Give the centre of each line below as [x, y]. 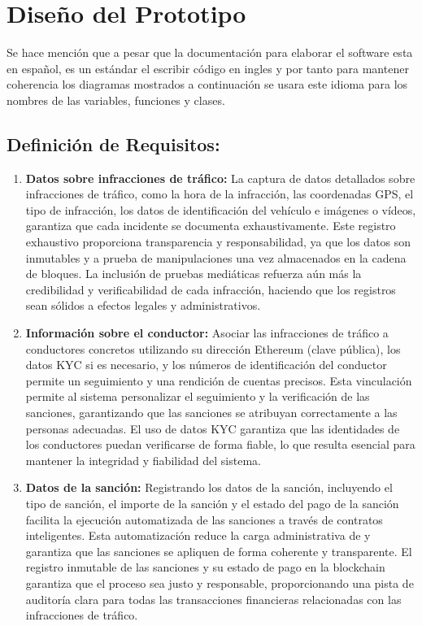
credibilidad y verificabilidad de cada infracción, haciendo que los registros [211, 289]
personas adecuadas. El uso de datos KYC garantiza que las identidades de [213, 428]
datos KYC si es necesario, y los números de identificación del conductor [206, 365]
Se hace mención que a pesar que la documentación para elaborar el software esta [210, 52]
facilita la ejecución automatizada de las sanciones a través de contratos [204, 519]
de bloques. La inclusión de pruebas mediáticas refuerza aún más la [194, 274]
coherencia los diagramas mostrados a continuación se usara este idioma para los [207, 84]
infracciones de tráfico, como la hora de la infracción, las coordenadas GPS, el [220, 194]
